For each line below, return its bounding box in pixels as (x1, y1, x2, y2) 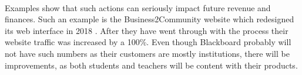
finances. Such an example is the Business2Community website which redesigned (5, 13, 294, 25)
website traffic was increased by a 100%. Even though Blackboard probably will (5, 36, 291, 48)
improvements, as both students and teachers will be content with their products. (5, 59, 298, 71)
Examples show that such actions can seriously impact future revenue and (5, 1, 271, 13)
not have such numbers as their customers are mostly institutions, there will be (5, 47, 290, 59)
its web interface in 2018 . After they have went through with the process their (5, 24, 288, 36)
